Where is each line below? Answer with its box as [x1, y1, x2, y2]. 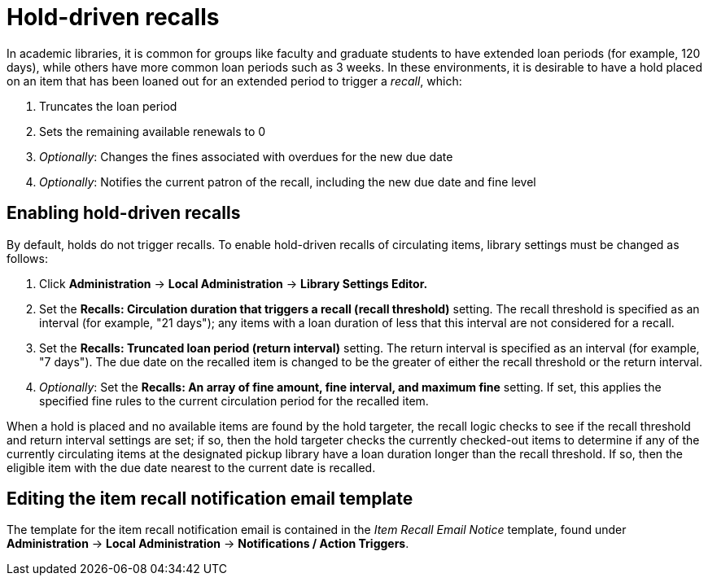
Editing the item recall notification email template [7, 488, 413, 510]
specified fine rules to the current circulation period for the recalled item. [39, 393, 429, 408]
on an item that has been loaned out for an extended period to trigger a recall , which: [7, 73, 462, 88]
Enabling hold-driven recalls [7, 203, 241, 224]
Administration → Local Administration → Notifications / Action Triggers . [7, 536, 409, 551]
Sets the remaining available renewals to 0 [39, 124, 266, 138]
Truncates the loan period [39, 98, 177, 113]
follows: [7, 251, 48, 265]
